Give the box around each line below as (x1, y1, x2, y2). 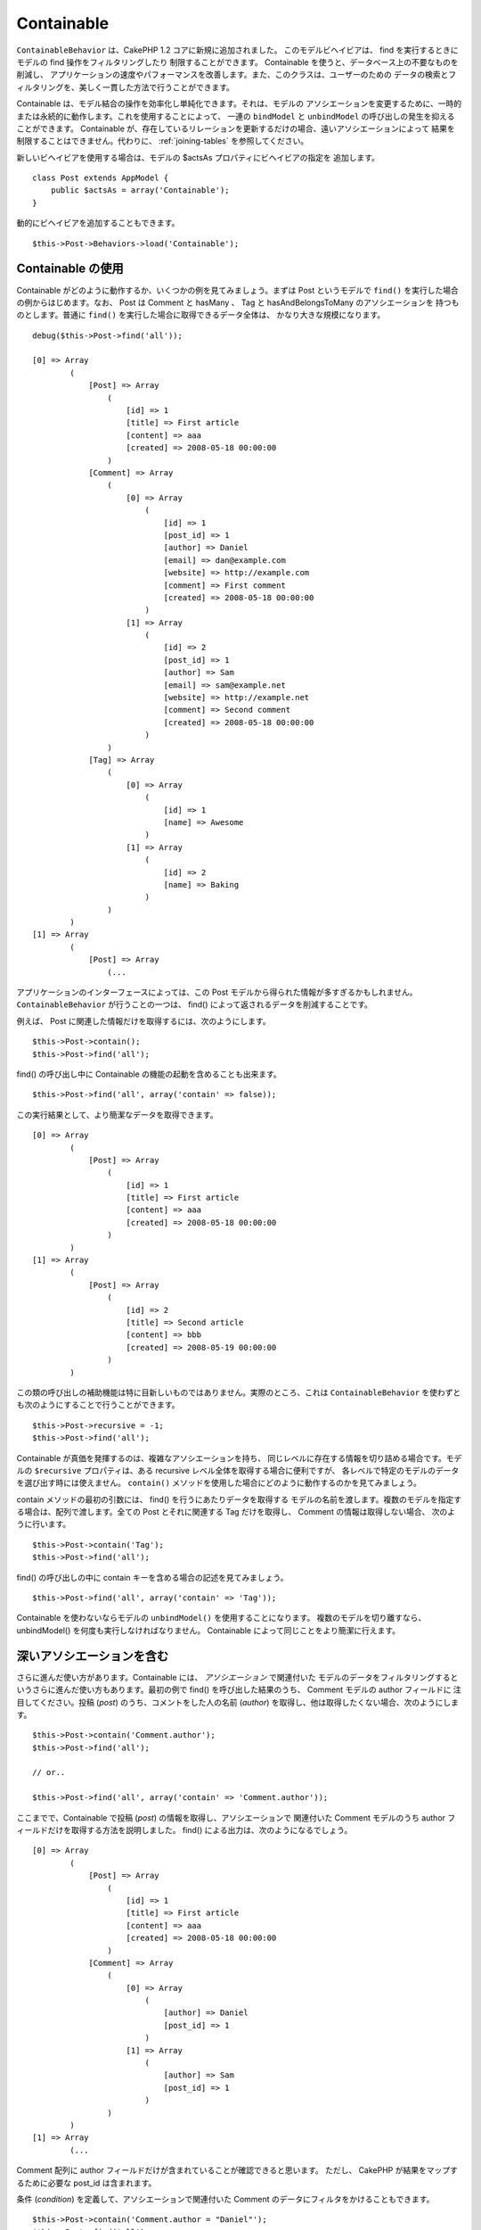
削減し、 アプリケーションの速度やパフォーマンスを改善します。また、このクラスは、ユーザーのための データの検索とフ (16, 70, 457, 80)
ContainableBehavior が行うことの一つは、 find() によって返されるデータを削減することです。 (16, 999, 373, 1010)
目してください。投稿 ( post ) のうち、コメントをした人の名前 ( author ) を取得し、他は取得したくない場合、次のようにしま (16, 1697, 459, 1707)
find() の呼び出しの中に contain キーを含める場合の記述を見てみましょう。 (16, 1572, 289, 1582)
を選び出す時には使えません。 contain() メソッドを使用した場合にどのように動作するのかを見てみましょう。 (16, 1477, 422, 1489)
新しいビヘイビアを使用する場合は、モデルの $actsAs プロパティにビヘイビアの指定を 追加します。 (16, 152, 380, 162)
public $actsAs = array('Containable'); (50, 186, 231, 195)
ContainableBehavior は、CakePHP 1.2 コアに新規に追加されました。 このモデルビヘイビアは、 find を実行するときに (16, 45, 459, 55)
